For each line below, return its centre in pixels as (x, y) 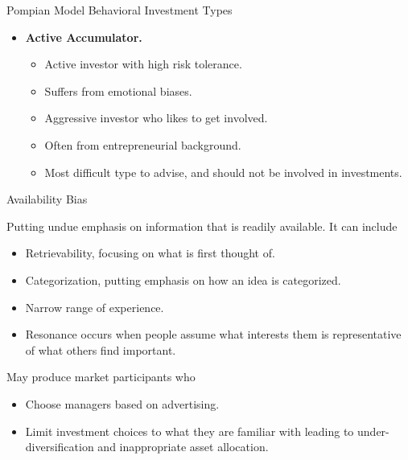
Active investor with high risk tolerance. (143, 64)
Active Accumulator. (84, 37)
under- (373, 431)
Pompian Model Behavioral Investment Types (120, 10)
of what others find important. (101, 349)
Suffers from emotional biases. (118, 90)
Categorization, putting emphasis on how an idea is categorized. (183, 279)
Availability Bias (47, 199)
